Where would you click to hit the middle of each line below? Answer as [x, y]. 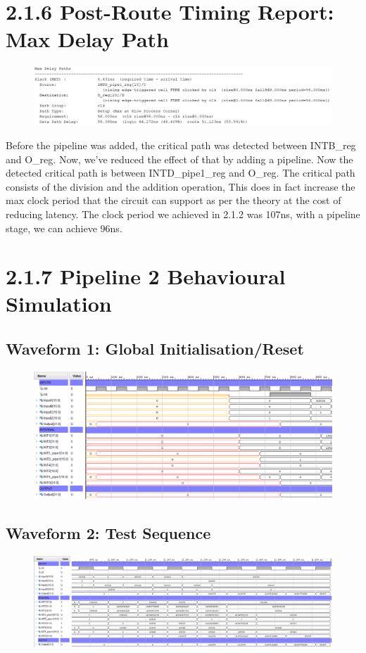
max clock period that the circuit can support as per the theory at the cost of [173, 200]
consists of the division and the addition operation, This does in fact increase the [181, 186]
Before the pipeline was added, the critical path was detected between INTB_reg [181, 145]
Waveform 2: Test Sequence [108, 532]
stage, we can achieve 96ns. [64, 228]
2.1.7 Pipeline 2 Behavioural [146, 276]
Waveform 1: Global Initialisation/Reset [155, 349]
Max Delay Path [87, 39]
